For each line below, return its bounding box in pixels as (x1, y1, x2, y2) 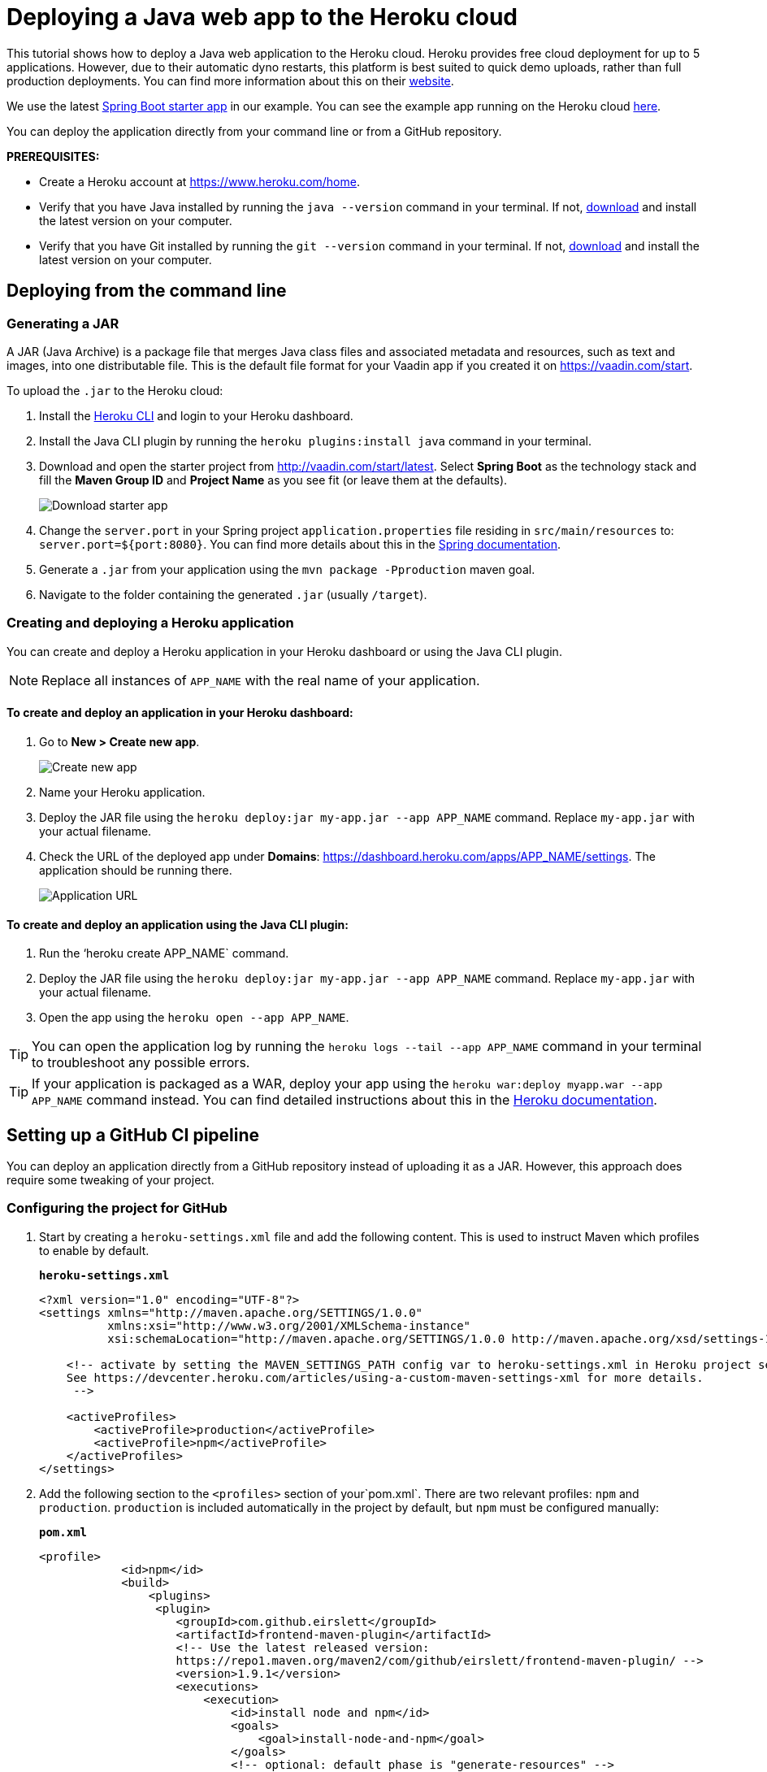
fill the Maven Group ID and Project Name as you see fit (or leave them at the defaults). (39, 472, 508, 487)
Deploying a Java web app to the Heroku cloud (6, 3, 518, 31)
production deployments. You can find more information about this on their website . (6, 73, 454, 88)
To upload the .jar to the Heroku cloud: (6, 383, 223, 397)
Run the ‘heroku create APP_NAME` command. (39, 946, 289, 961)
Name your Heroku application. (39, 784, 206, 799)
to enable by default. (39, 1243, 149, 1257)
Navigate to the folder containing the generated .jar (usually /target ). (39, 587, 427, 602)
